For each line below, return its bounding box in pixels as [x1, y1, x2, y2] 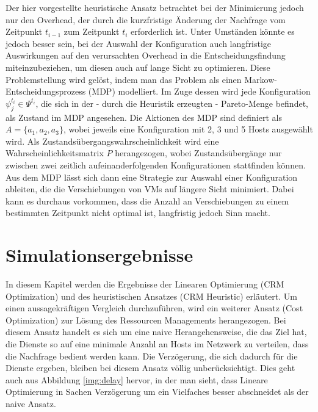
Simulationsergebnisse [5, 242, 193, 267]
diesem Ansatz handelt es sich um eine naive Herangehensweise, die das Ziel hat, [5, 325, 307, 338]
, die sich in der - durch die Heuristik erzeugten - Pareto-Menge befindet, [35, 96, 308, 109]
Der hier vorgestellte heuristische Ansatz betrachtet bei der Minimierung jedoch [5, 1, 304, 13]
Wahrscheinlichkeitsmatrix [5, 146, 104, 159]
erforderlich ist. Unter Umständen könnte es [131, 25, 295, 38]
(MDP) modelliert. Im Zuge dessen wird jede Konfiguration [88, 85, 311, 98]
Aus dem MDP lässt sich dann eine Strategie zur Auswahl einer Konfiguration [5, 170, 298, 183]
